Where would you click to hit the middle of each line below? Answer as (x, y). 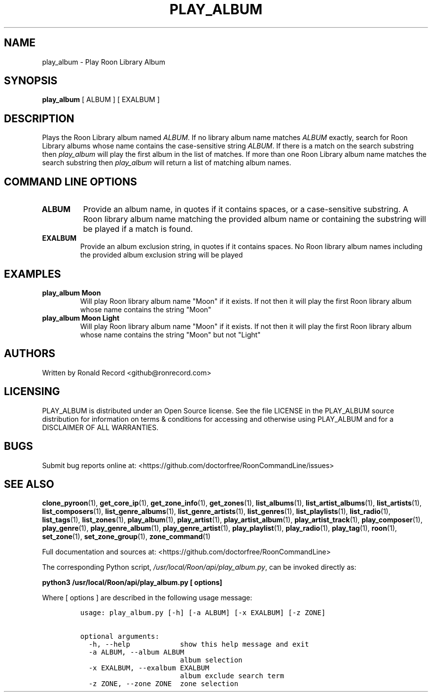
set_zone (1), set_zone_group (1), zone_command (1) (126, 537)
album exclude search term (232, 676)
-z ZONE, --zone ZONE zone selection (163, 684)
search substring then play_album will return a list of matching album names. (167, 163)
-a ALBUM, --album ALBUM (136, 652)
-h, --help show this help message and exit (199, 644)
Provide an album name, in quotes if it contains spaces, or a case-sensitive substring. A (246, 209)
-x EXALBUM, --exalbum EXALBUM (149, 668)
